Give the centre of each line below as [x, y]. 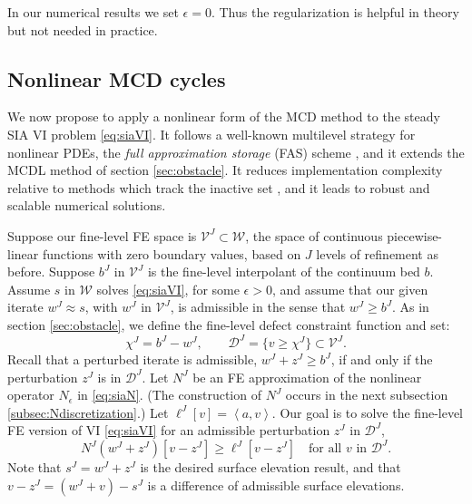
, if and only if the [382, 359]
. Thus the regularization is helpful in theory [335, 12]
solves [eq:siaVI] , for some [168, 289]
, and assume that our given [350, 289]
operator [31, 395]
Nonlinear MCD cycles [117, 78]
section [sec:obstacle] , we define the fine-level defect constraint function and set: [229, 324]
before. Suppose [51, 271]
